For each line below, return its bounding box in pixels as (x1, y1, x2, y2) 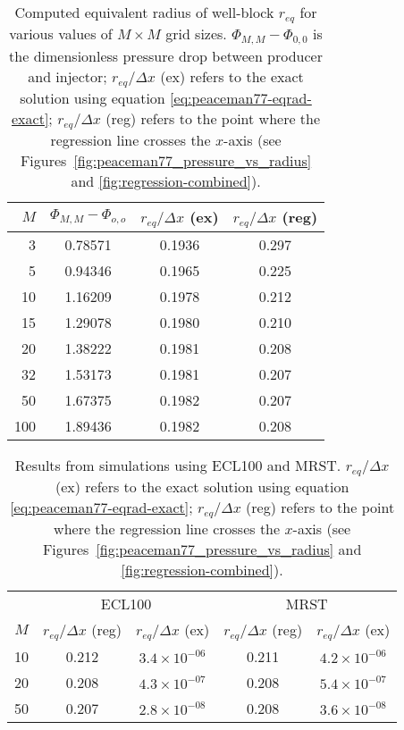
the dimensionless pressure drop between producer (9, 45, 323, 66)
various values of (9, 22, 113, 44)
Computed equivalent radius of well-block (14, 2, 274, 22)
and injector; (28, 65, 107, 87)
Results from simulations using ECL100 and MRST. (14, 454, 341, 475)
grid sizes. (165, 22, 227, 44)
